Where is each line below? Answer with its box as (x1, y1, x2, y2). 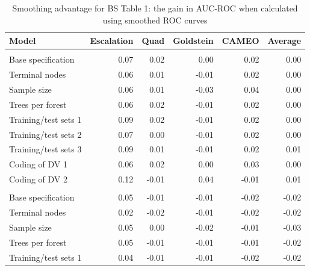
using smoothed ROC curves (102, 13, 208, 26)
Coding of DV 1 (9, 158, 68, 170)
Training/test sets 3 (9, 143, 82, 155)
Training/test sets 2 (9, 128, 82, 140)
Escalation (90, 34, 134, 47)
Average (267, 34, 302, 47)
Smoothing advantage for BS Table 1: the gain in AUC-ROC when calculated (12, 2, 298, 14)
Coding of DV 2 (9, 173, 68, 185)
